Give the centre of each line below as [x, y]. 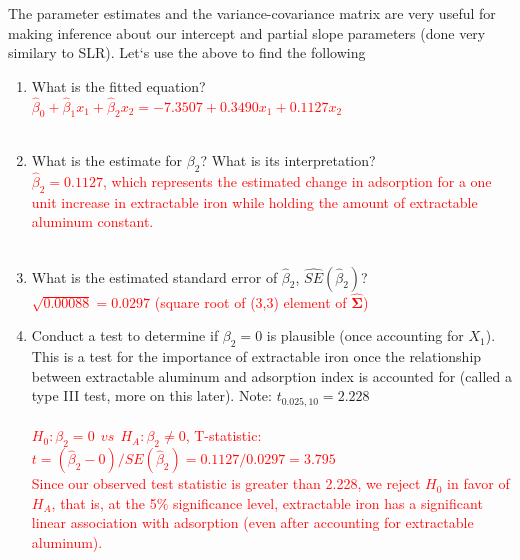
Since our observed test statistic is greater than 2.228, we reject [226, 483]
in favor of [478, 483]
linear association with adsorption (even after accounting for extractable [252, 522]
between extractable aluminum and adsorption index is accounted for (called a [271, 375]
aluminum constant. [92, 221]
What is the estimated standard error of [154, 276]
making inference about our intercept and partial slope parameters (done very [247, 32]
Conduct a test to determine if [125, 335]
